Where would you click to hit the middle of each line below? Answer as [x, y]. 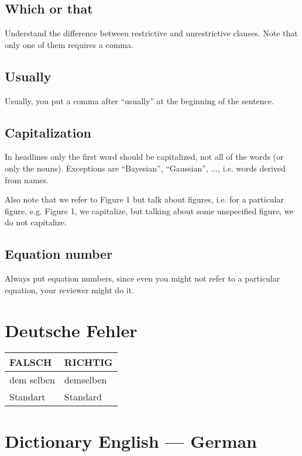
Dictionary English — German [131, 440]
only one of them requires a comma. [69, 44]
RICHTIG [88, 362]
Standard [83, 397]
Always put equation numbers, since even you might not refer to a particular [143, 278]
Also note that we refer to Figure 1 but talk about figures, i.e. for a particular [145, 199]
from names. [27, 179]
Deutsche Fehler [71, 330]
